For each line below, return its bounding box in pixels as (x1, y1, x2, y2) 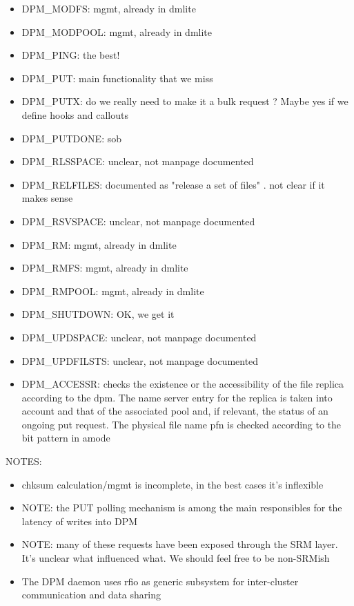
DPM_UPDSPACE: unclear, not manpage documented (21, 330, 257, 344)
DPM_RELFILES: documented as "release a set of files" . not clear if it (21, 177, 325, 191)
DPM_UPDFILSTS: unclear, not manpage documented (21, 353, 259, 368)
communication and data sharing (21, 587, 161, 602)
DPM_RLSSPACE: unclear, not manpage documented (21, 154, 254, 169)
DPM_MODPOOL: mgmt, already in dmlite (21, 24, 213, 39)
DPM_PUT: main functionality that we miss (21, 70, 213, 85)
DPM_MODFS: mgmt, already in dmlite (21, 1, 196, 15)
